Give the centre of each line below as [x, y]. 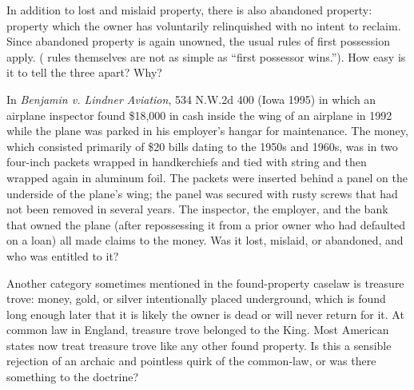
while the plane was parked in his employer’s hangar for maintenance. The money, [207, 131]
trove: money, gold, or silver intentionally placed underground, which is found [196, 298]
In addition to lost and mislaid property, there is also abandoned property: [189, 10]
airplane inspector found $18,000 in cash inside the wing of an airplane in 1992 [199, 115]
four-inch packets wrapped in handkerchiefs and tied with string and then [187, 162]
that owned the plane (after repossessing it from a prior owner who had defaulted [206, 224]
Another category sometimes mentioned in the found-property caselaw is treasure [205, 283]
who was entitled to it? [63, 255]
